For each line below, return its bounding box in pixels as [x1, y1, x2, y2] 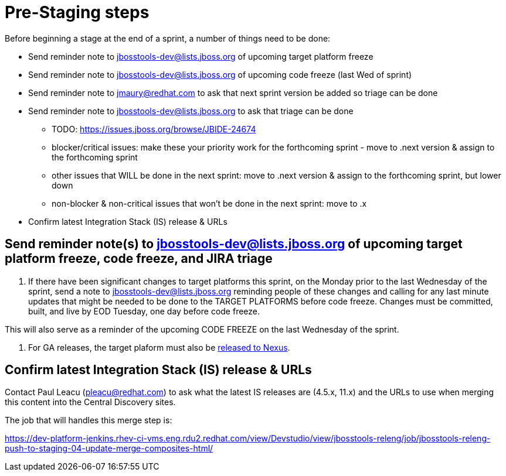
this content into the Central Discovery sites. [5, 397, 176, 407]
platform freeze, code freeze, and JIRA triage [5, 251, 273, 266]
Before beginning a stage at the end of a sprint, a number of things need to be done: [5, 33, 331, 43]
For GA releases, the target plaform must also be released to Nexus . [28, 342, 290, 352]
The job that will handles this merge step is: [5, 415, 172, 426]
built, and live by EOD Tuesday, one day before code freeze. [28, 306, 260, 316]
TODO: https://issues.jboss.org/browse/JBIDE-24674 [52, 124, 256, 134]
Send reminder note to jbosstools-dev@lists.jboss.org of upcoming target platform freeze [28, 51, 373, 61]
